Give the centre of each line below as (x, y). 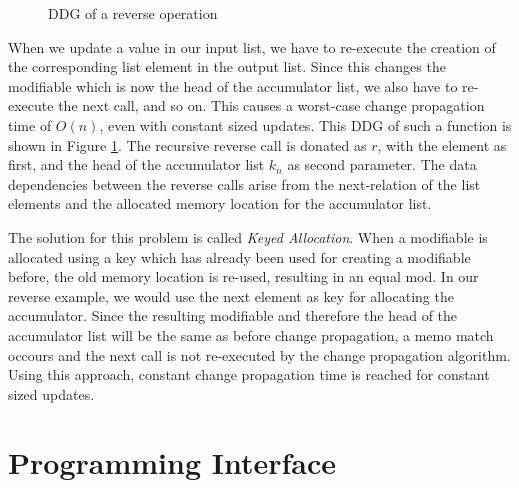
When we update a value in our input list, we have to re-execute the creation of (252, 46)
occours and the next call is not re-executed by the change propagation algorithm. (259, 354)
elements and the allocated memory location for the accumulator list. (220, 203)
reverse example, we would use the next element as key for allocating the (231, 295)
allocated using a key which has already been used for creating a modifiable (239, 256)
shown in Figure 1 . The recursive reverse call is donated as (187, 144)
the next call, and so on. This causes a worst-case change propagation (271, 105)
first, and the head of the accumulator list (136, 164)
